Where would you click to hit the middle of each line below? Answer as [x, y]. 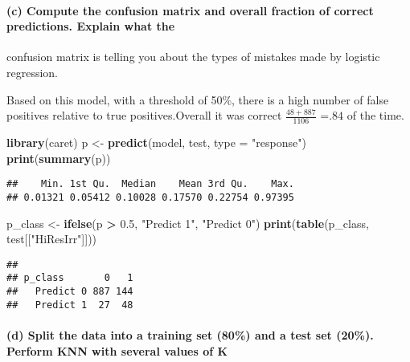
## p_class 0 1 [70, 278]
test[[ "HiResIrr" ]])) [52, 239]
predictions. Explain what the [91, 26]
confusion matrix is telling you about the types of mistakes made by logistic [193, 57]
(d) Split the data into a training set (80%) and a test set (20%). [190, 334]
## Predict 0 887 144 [70, 291]
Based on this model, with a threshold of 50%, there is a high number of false [198, 99]
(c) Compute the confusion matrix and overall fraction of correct [190, 10]
